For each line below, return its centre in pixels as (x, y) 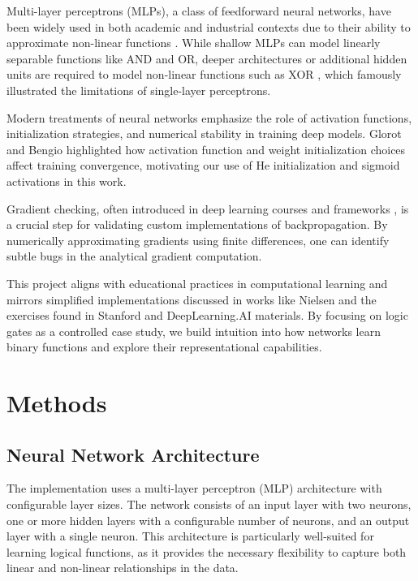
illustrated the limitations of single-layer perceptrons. (139, 90)
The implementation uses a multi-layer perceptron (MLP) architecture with (194, 488)
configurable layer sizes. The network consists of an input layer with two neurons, (209, 504)
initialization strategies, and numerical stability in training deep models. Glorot (204, 133)
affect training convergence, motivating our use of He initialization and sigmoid (203, 165)
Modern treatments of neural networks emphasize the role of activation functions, (209, 117)
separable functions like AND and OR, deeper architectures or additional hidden (207, 58)
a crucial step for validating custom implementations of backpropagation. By (197, 224)
